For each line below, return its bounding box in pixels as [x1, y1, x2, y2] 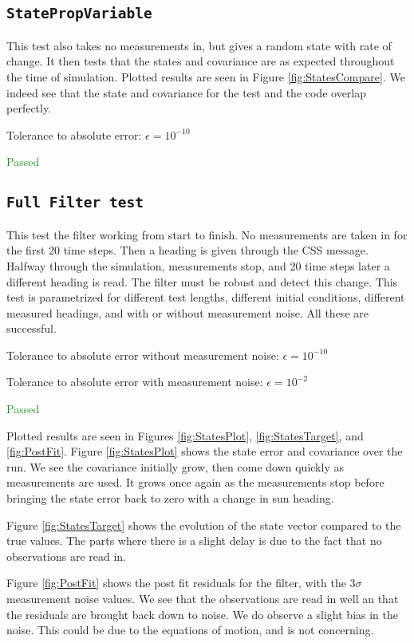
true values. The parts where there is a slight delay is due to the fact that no [6, 532, 382, 549]
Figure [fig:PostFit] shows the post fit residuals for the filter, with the [6, 574, 346, 591]
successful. [6, 320, 57, 337]
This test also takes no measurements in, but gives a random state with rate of [6, 37, 392, 53]
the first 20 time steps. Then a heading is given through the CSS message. [6, 242, 369, 258]
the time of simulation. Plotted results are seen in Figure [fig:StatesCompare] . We [6, 68, 405, 85]
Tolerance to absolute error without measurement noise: [6, 346, 279, 363]
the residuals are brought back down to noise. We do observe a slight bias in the [6, 606, 398, 622]
